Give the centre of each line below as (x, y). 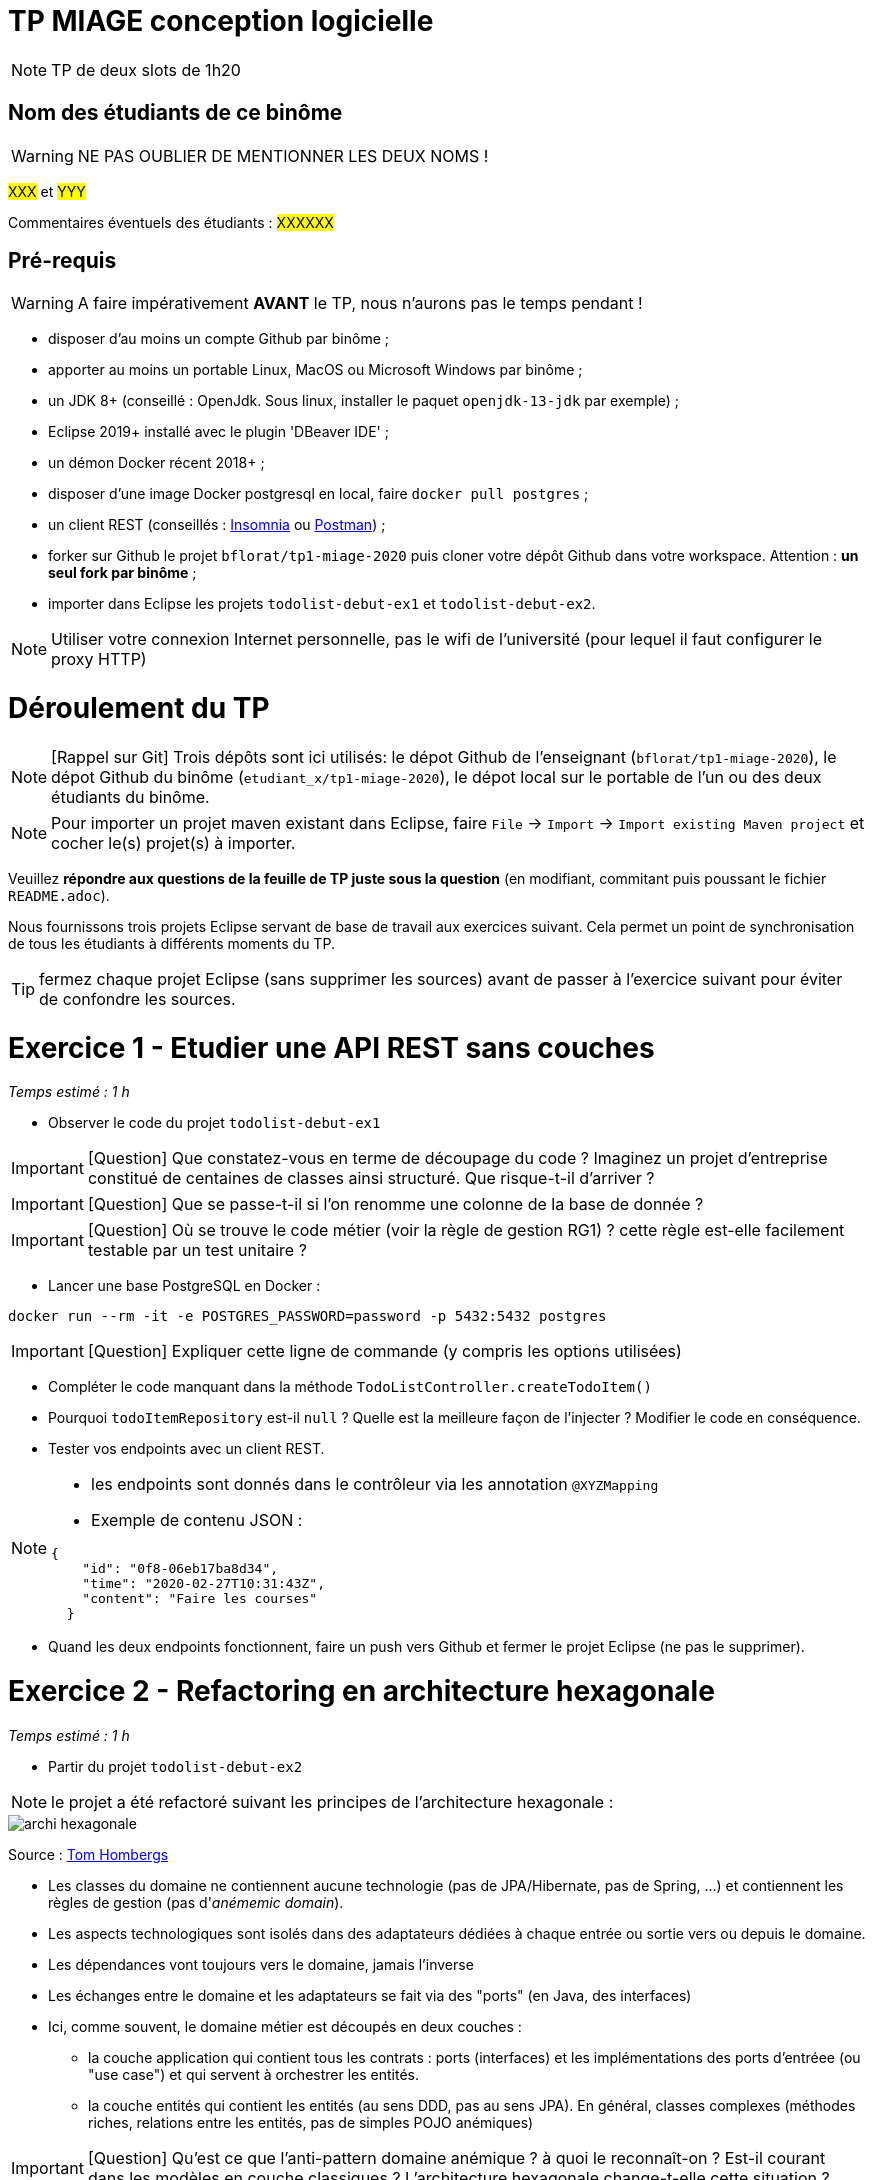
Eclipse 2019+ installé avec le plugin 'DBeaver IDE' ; (218, 432)
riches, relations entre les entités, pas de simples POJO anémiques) (311, 2122)
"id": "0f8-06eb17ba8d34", (180, 1569)
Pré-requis (62, 261)
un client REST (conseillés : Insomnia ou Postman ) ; (217, 525)
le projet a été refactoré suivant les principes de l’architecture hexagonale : (332, 1801)
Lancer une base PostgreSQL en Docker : (184, 1286)
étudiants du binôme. (130, 796)
